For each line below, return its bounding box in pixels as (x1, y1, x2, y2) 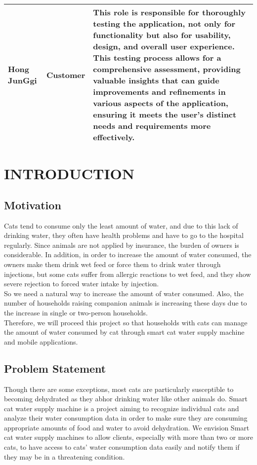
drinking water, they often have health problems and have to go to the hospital (4, 230, 244, 240)
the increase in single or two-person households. (4, 307, 148, 317)
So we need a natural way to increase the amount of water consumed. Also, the (4, 288, 244, 298)
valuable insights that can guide (93, 75, 219, 86)
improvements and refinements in (93, 86, 226, 97)
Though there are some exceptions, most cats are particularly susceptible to (4, 384, 234, 394)
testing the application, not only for (93, 18, 236, 29)
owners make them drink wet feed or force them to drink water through (4, 259, 221, 269)
